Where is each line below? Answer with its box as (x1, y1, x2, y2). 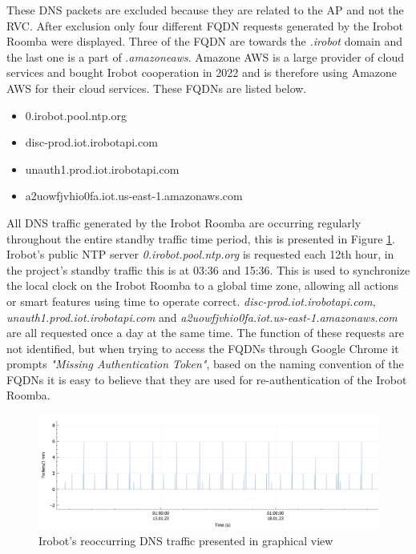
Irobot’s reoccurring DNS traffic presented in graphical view (38, 532, 333, 548)
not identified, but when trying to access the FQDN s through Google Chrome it (6, 339, 399, 356)
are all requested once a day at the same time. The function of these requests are (6, 324, 404, 341)
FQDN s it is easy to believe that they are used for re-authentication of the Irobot (6, 371, 407, 387)
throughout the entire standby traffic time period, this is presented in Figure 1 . (6, 230, 395, 247)
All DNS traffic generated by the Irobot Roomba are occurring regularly (6, 214, 361, 231)
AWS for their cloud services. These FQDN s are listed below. (6, 79, 307, 96)
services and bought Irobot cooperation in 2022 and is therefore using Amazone (6, 64, 398, 81)
